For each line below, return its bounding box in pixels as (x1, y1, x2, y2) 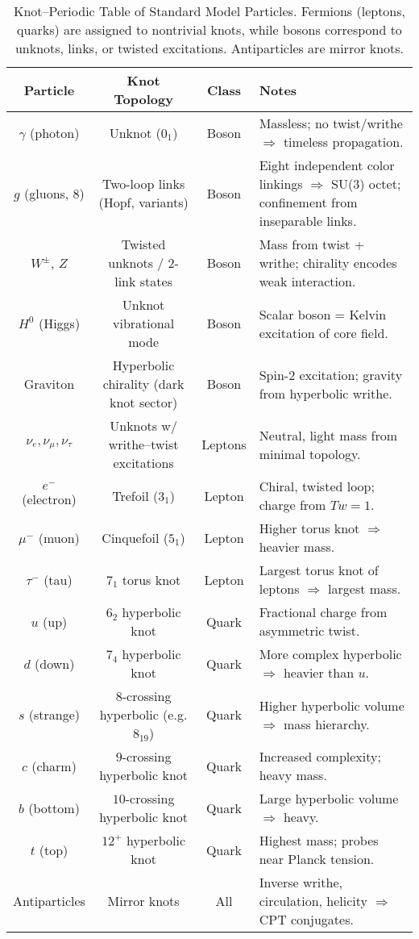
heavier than (283, 663, 355, 682)
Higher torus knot (259, 519, 360, 537)
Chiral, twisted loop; (259, 477, 375, 495)
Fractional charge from (259, 603, 388, 621)
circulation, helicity (259, 891, 367, 910)
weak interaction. (259, 272, 356, 290)
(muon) (38, 528, 80, 547)
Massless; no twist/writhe (259, 114, 403, 132)
